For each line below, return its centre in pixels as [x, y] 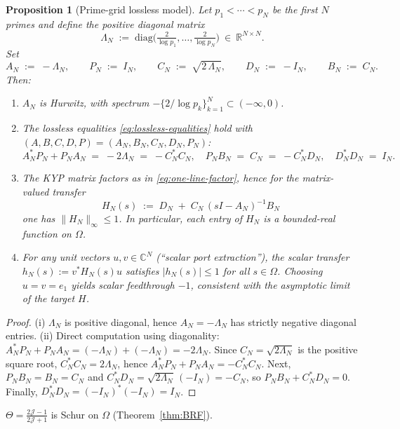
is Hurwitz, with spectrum [94, 103]
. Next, [276, 363]
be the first [295, 9]
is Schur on [75, 414]
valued [35, 191]
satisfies [142, 271]
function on [47, 233]
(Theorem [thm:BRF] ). [162, 414]
